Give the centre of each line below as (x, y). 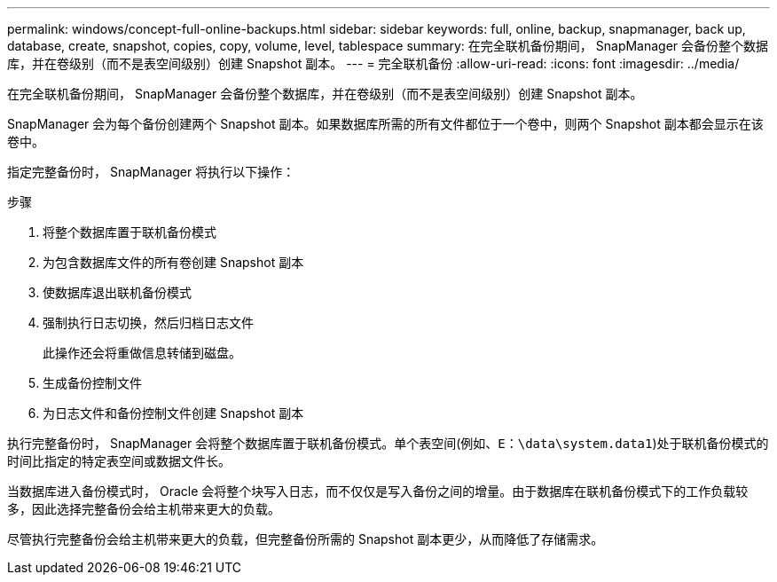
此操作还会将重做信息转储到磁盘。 (142, 353)
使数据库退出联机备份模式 (117, 292)
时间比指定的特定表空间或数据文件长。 (119, 461)
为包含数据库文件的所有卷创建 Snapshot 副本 (173, 262)
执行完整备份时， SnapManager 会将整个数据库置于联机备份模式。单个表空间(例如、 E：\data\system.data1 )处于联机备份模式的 (388, 443)
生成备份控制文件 (92, 383)
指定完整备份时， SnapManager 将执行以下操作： (151, 172)
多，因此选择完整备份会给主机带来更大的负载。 (144, 509)
